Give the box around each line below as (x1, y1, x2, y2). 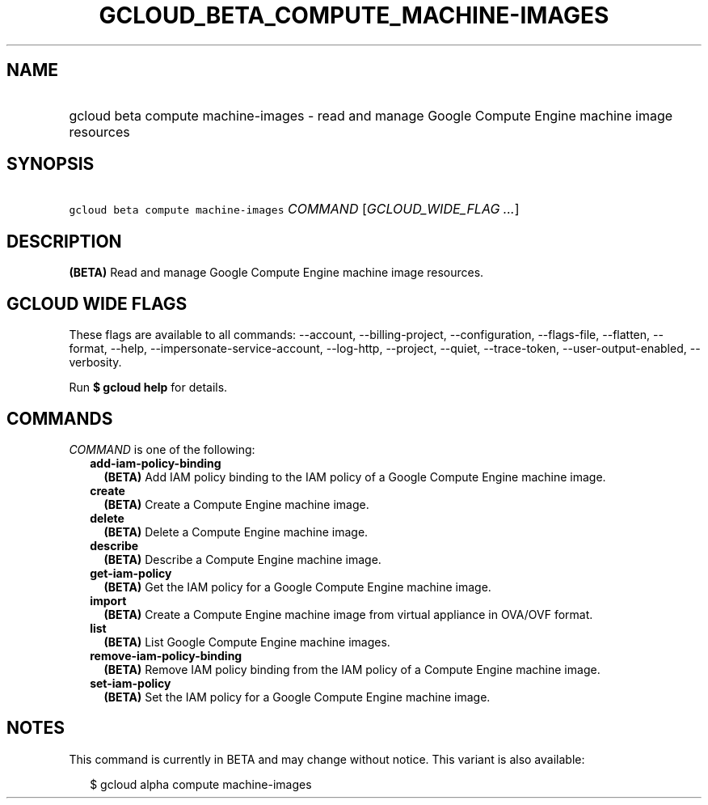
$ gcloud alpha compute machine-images (90, 777, 312, 791)
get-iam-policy (90, 566, 172, 580)
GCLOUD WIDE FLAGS (6, 293, 188, 314)
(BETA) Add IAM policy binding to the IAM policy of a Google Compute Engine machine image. (103, 469, 606, 484)
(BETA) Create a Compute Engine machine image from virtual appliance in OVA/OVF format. (103, 607, 593, 621)
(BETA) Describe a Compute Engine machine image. (103, 552, 381, 566)
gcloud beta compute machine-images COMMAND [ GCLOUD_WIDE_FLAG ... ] (69, 201, 520, 218)
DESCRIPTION (6, 231, 122, 252)
